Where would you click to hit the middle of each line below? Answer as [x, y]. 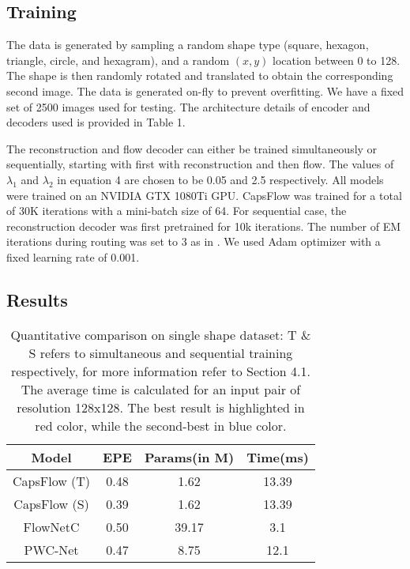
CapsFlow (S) [51, 503]
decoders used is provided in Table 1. [96, 122]
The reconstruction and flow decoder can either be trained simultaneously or [192, 148]
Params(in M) [189, 457]
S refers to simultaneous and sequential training [161, 352]
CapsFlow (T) [52, 480]
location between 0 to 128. [337, 60]
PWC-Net [51, 549]
